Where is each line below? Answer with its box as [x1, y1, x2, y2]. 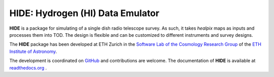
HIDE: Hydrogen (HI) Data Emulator [9, 8, 160, 19]
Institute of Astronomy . [9, 48, 57, 54]
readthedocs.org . [9, 64, 47, 70]
